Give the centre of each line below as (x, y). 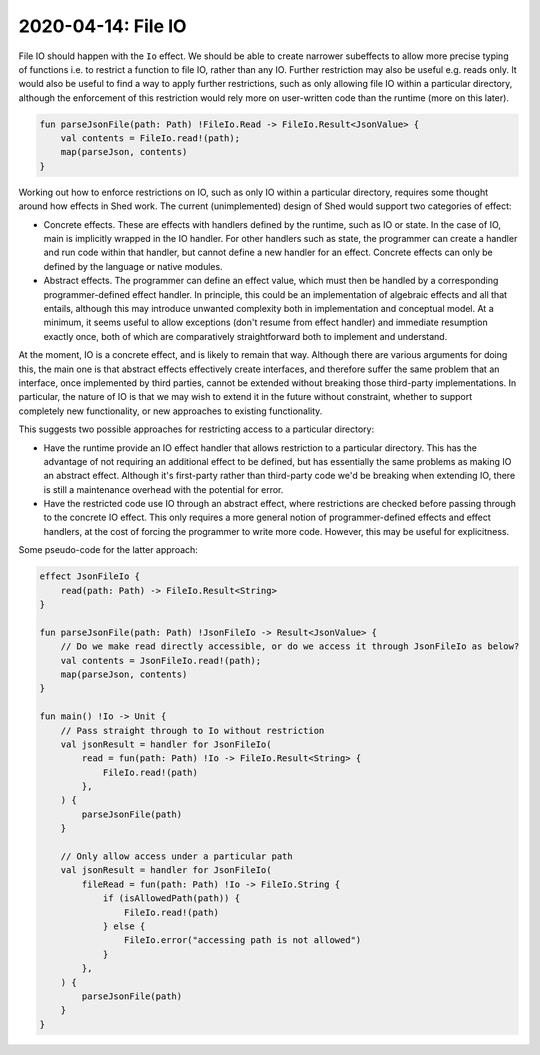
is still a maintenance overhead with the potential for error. (163, 489)
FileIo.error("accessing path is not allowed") (242, 940)
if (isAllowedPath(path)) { (171, 898)
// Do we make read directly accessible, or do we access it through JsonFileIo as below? (290, 646)
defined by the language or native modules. (133, 266)
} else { (124, 926)
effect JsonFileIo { (89, 576)
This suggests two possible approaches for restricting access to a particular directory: (196, 429)
